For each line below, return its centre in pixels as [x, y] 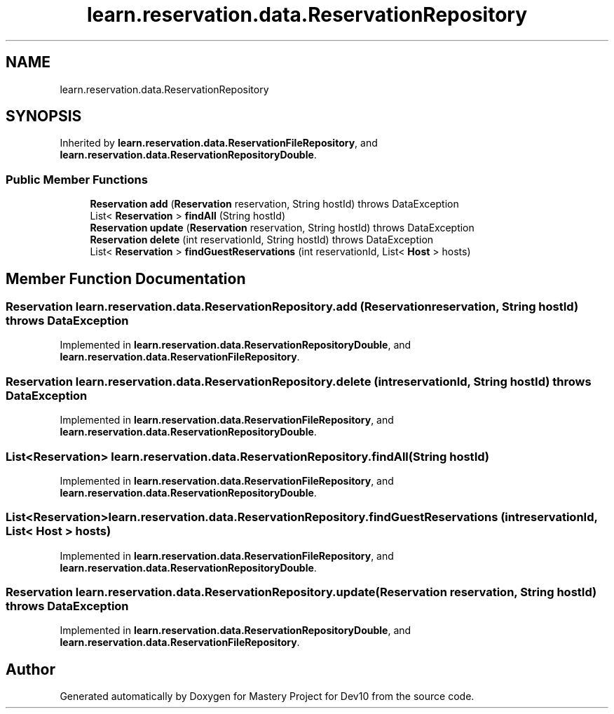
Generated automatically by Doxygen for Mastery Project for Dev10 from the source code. [267, 696]
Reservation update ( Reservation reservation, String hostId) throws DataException [282, 228]
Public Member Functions [77, 179]
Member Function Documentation [126, 278]
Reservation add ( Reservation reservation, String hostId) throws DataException [274, 204]
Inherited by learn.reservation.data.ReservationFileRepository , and [219, 143]
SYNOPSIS [44, 116]
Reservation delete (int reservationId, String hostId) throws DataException [262, 240]
